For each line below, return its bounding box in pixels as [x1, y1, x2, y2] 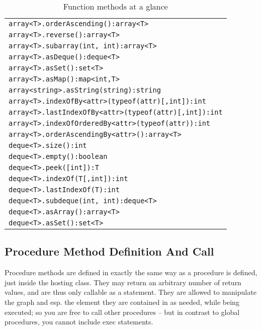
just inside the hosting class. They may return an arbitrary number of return [5, 277, 241, 287]
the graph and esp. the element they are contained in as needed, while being [5, 296, 239, 307]
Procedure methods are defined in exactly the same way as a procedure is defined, [5, 267, 257, 278]
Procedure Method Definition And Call [5, 243, 214, 259]
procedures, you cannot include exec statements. [5, 316, 153, 327]
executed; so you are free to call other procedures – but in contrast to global [5, 306, 240, 317]
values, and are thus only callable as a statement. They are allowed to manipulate [5, 287, 256, 297]
